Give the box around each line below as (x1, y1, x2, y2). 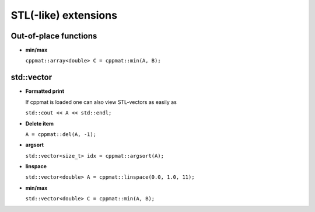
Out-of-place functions (10, 31, 97, 41)
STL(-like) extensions (10, 9, 118, 22)
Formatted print (25, 88, 64, 95)
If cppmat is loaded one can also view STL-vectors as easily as (25, 98, 177, 105)
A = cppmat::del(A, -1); (25, 131, 96, 137)
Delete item (25, 120, 54, 127)
